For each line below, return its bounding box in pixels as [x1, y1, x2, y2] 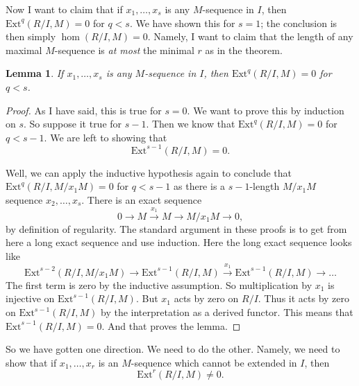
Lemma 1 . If [6, 66, 64, 80]
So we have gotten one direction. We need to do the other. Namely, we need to [6, 342, 340, 356]
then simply [6, 29, 56, 44]
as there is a [174, 179, 226, 193]
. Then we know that [146, 116, 235, 131]
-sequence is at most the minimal [54, 42, 194, 57]
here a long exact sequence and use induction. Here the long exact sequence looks [6, 235, 352, 249]
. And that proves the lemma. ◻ [101, 318, 241, 333]
